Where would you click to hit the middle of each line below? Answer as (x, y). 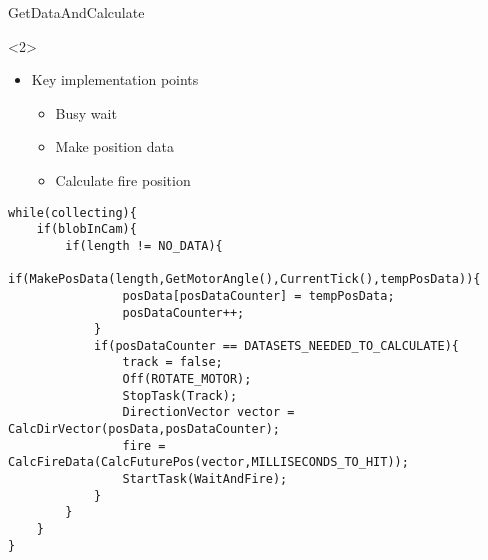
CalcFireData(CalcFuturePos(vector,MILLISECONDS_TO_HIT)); (208, 462)
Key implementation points (115, 79)
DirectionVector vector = (208, 412)
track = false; (172, 362)
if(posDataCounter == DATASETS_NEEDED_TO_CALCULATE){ (276, 345)
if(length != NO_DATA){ (144, 245)
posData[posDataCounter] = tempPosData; (258, 295)
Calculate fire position (123, 179)
